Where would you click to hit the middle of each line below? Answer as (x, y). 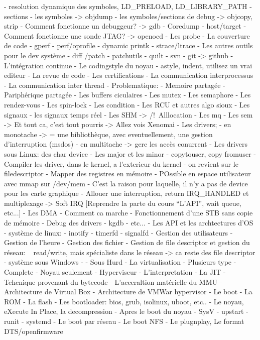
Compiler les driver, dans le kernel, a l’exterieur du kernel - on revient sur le (121, 163)
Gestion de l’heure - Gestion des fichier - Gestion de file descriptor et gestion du (127, 242)
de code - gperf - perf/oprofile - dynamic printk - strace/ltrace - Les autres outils (128, 45)
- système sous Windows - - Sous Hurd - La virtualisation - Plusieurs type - (120, 262)
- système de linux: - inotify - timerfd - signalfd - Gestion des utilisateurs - (118, 232)
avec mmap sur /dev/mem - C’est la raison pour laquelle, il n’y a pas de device (126, 183)
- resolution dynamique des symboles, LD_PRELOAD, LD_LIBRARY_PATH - (128, 6)
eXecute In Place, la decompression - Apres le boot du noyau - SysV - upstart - (126, 311)
